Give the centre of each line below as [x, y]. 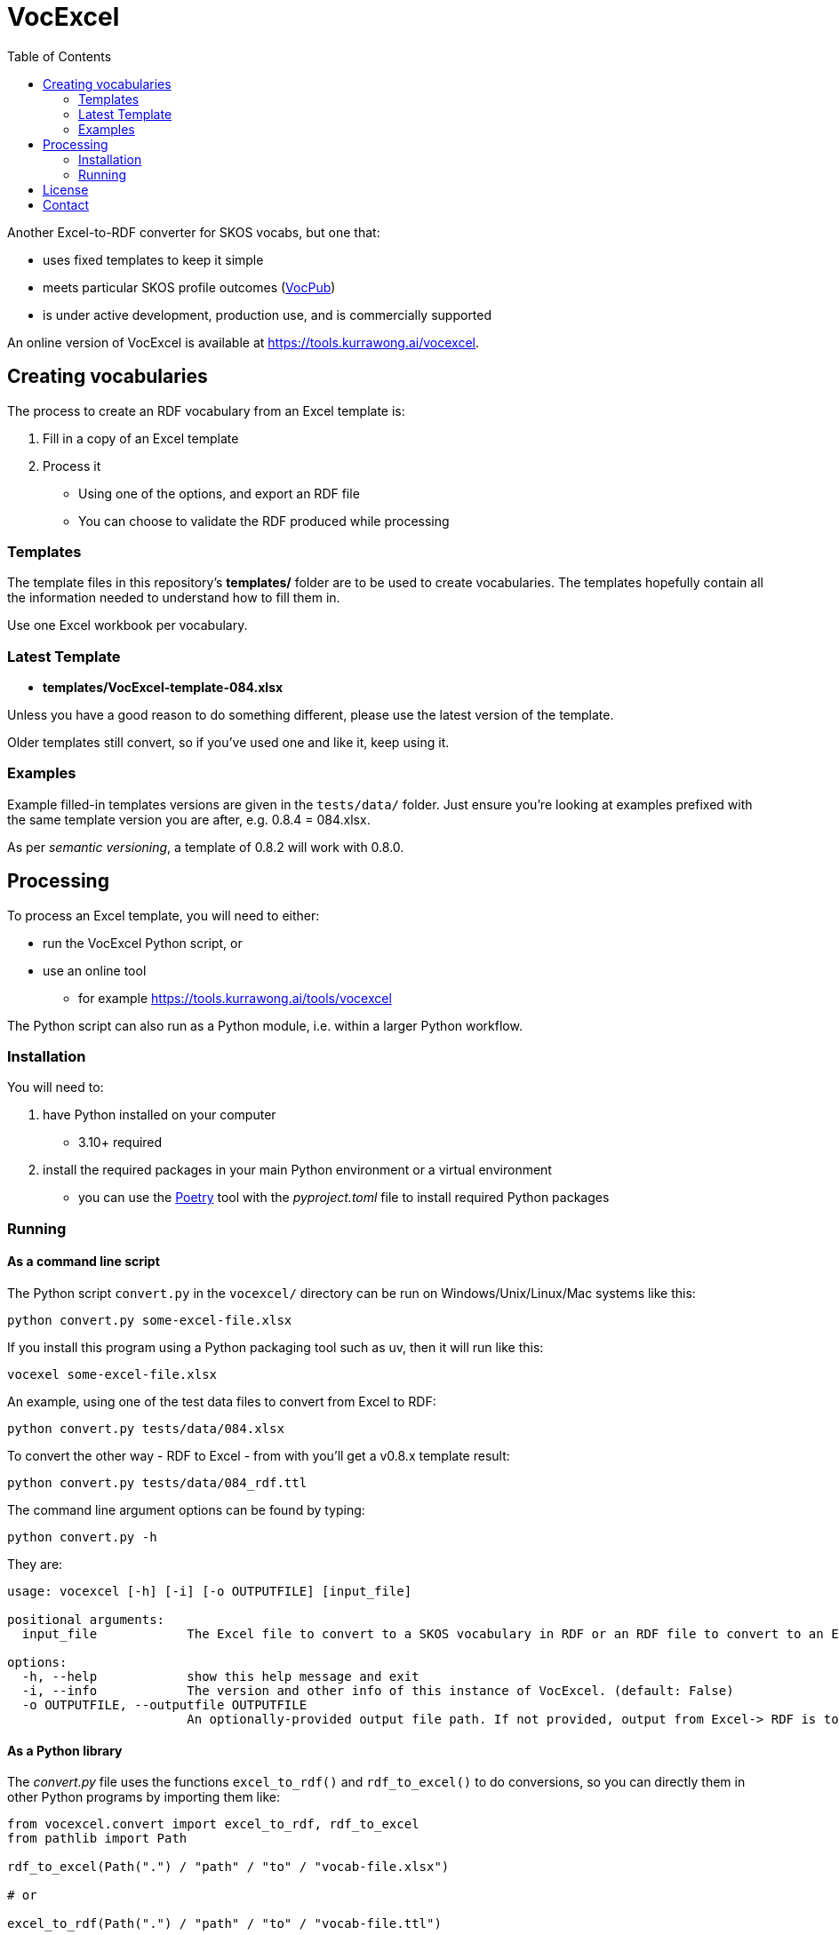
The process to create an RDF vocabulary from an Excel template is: [206, 410]
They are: [35, 1565]
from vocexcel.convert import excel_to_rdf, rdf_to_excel [213, 1824]
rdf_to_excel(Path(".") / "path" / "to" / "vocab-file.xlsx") [228, 1867]
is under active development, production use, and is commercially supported [268, 315]
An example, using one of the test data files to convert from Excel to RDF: [222, 1402]
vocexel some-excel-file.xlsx [112, 1375]
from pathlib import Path [97, 1839]
